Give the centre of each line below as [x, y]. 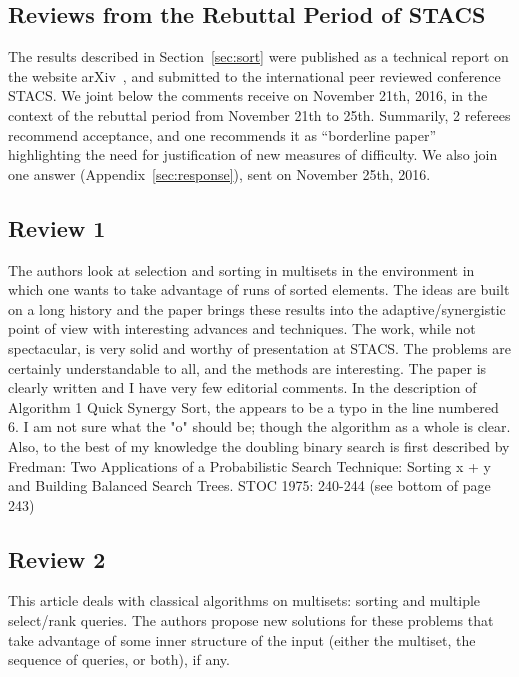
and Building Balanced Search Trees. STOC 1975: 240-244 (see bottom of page [249, 485]
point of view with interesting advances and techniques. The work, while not [242, 328]
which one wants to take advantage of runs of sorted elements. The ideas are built [259, 289]
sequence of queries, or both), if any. [119, 659]
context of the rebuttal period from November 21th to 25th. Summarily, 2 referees [259, 114]
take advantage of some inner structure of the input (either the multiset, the [242, 639]
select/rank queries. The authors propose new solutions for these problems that [251, 620]
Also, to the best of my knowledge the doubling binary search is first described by [259, 445]
